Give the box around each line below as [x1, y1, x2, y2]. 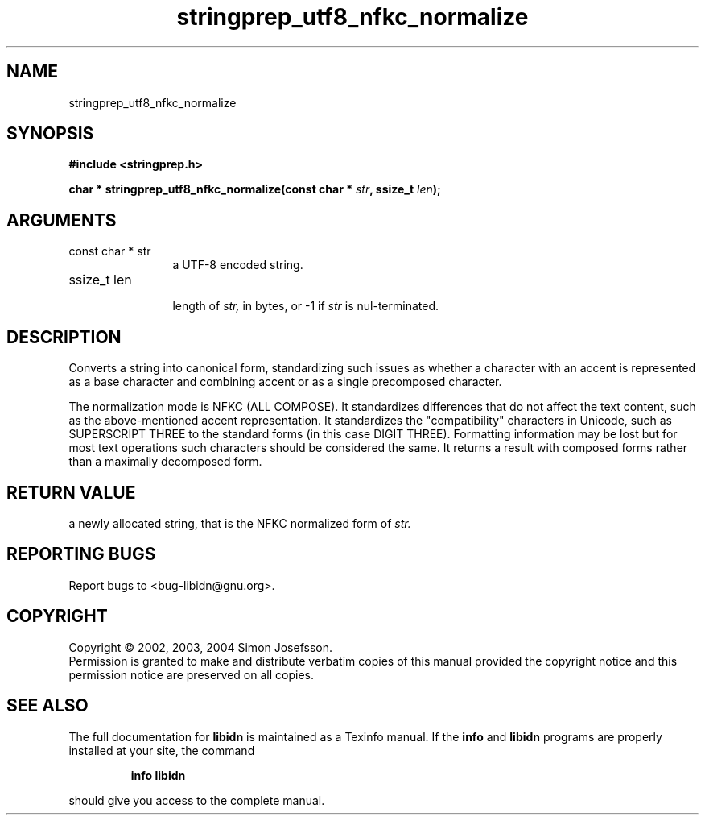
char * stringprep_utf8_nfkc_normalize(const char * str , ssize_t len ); [68, 182, 441, 197]
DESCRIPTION [6, 326, 122, 347]
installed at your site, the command [68, 743, 255, 757]
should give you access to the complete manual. [68, 793, 325, 807]
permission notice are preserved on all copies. [68, 667, 314, 682]
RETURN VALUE [6, 482, 136, 503]
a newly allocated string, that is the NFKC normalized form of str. [68, 516, 411, 530]
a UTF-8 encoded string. [172, 258, 303, 272]
